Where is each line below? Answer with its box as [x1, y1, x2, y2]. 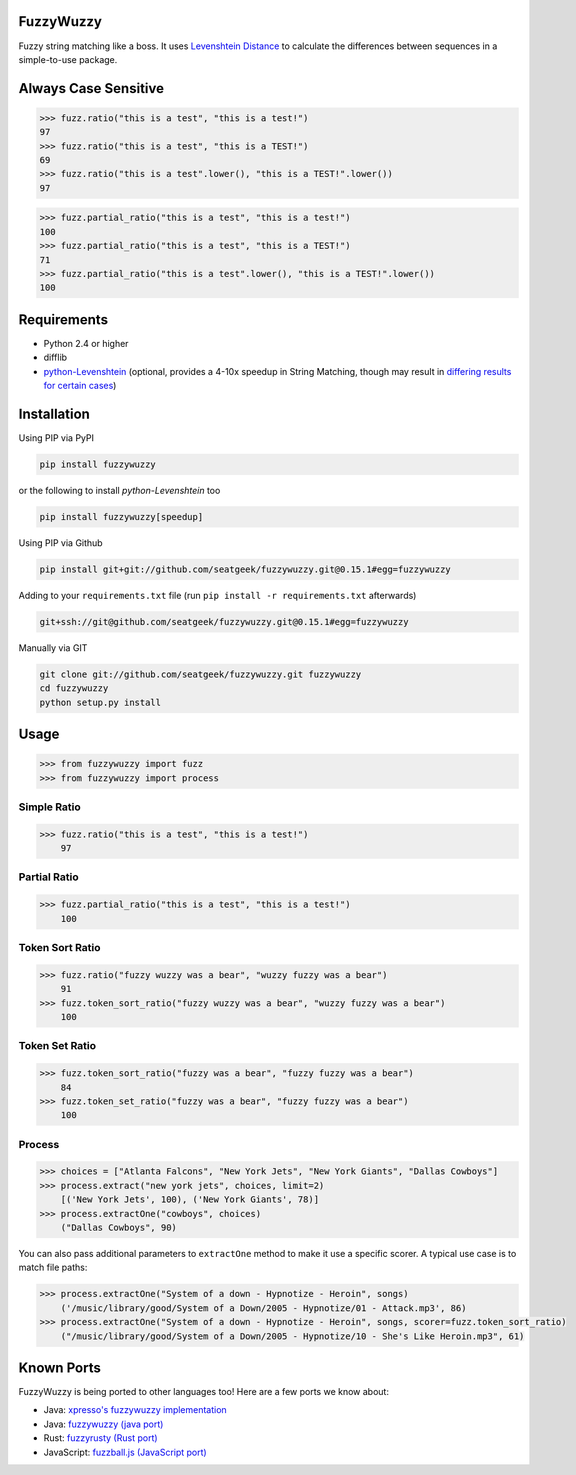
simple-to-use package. [18, 53, 118, 65]
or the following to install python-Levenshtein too [18, 484, 221, 496]
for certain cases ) [43, 380, 117, 392]
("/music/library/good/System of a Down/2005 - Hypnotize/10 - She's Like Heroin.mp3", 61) [60, 1330, 525, 1342]
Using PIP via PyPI [18, 431, 95, 444]
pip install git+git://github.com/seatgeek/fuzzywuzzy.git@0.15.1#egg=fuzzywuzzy [39, 563, 452, 575]
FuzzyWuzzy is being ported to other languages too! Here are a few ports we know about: [18, 1386, 390, 1398]
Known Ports [18, 1359, 102, 1376]
